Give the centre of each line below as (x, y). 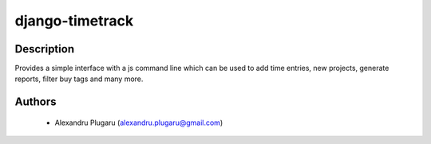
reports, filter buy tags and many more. (79, 79)
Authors (36, 102)
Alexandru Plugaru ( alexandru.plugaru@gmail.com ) (139, 123)
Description (45, 49)
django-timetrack (74, 21)
